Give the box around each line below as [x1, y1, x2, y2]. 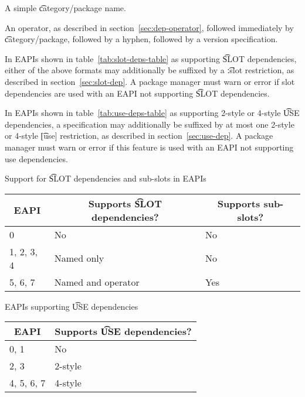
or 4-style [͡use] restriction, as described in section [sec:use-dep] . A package [5, 129, 273, 142]
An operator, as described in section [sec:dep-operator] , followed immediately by [5, 21, 294, 33]
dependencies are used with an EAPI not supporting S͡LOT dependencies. [5, 87, 270, 99]
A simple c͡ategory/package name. [5, 2, 126, 13]
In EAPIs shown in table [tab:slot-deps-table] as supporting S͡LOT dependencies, [5, 52, 297, 64]
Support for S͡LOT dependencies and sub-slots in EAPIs [5, 172, 206, 184]
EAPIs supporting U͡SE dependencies [5, 300, 138, 312]
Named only [54, 251, 104, 265]
